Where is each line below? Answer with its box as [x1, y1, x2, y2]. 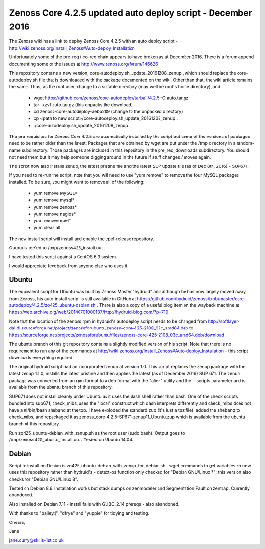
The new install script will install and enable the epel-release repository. [9, 236, 154, 242]
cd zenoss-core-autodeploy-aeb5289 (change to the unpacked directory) [33, 109, 183, 114]
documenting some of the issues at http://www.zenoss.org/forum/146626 [9, 61, 158, 67]
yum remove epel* [33, 218, 71, 223]
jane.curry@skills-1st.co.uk [9, 537, 64, 543]
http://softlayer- [208, 318, 240, 324]
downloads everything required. [9, 355, 74, 360]
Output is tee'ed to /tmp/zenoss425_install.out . [9, 245, 106, 250]
